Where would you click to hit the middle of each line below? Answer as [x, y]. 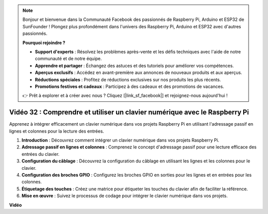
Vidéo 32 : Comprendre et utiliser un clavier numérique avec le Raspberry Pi [129, 112]
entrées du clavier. [40, 154]
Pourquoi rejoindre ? [44, 43]
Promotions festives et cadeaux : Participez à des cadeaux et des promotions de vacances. [130, 86]
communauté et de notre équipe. [68, 59]
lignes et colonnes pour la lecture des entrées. [57, 131]
